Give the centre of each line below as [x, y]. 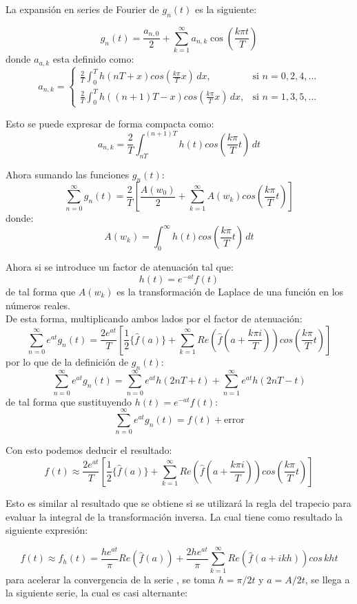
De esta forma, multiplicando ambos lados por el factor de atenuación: [154, 319]
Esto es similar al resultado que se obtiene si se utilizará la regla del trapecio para [178, 502]
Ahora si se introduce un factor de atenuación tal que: [120, 267]
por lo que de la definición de [67, 361]
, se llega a [327, 579]
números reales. [38, 305]
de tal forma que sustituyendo [69, 401]
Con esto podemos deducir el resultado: [89, 450]
